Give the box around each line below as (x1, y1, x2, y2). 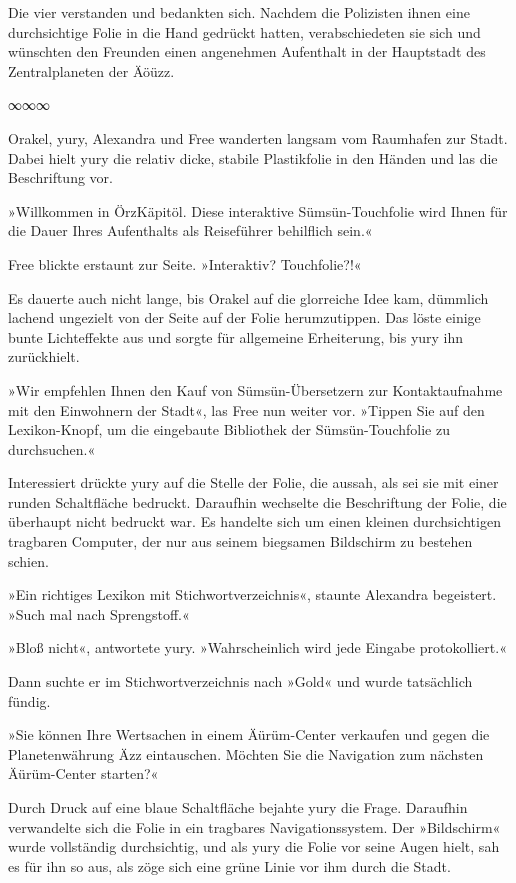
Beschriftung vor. (8, 167, 113, 188)
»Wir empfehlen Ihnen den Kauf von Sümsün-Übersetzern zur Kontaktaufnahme (8, 379, 503, 400)
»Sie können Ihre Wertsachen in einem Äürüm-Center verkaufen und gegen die (8, 724, 490, 745)
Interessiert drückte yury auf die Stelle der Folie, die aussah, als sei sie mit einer (8, 472, 499, 493)
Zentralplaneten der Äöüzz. (8, 60, 175, 81)
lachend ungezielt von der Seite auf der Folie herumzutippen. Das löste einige (8, 307, 481, 328)
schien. (8, 550, 49, 571)
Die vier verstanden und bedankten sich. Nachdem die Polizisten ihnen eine (8, 2, 470, 22)
